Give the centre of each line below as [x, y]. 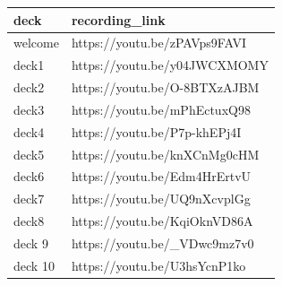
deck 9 [31, 243]
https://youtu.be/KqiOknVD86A [162, 221]
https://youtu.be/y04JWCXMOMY [170, 65]
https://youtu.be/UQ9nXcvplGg [161, 199]
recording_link [118, 19]
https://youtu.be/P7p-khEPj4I [156, 131]
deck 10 [34, 265]
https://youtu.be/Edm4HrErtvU [161, 176]
